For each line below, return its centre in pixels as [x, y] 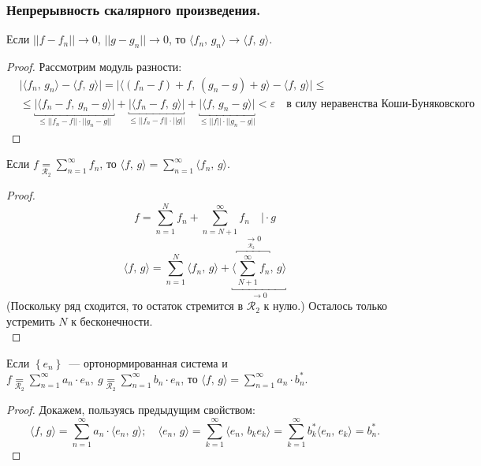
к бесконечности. [112, 321]
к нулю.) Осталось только [326, 306]
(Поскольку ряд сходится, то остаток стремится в [125, 306]
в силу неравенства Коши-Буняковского [381, 104]
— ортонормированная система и [148, 362]
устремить [31, 321]
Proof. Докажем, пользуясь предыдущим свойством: [131, 410]
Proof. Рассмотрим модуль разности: [94, 67]
